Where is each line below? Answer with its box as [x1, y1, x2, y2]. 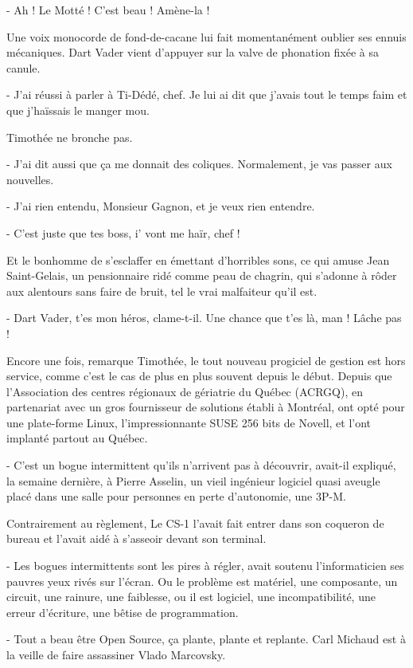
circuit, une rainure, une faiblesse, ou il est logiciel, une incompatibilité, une [6, 588, 376, 605]
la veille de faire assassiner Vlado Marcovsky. [6, 646, 226, 662]
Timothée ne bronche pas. [6, 128, 133, 145]
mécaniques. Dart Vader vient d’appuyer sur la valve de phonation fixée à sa [6, 44, 380, 61]
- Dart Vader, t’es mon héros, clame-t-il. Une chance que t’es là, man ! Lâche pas [6, 309, 402, 326]
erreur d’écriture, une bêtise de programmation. [6, 603, 239, 620]
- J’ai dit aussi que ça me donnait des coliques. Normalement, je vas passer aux [6, 155, 392, 172]
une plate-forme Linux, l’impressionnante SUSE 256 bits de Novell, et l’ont [6, 414, 372, 430]
